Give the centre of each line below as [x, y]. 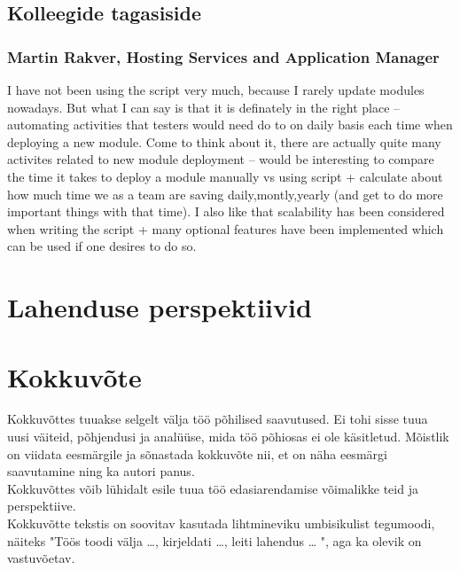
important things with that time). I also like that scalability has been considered [226, 211]
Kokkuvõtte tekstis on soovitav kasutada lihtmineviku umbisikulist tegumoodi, [221, 523]
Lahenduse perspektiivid [160, 307]
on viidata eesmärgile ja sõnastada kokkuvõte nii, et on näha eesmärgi [197, 453]
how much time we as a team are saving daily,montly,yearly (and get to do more [225, 194]
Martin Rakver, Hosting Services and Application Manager [223, 56]
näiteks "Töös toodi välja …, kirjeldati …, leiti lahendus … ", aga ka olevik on [214, 540]
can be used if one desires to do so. [102, 246]
